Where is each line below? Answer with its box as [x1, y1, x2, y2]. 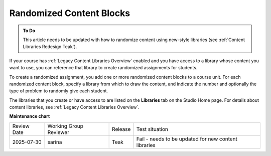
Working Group [47, 122, 84, 129]
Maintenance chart [9, 113, 50, 119]
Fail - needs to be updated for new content [136, 135, 238, 142]
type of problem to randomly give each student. [9, 88, 108, 94]
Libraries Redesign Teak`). [23, 44, 77, 50]
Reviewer [47, 128, 70, 135]
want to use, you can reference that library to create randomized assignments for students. [9, 65, 198, 71]
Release [112, 125, 131, 132]
